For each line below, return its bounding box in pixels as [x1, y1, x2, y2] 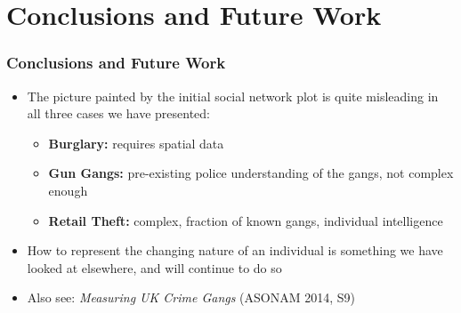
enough [48, 181, 88, 199]
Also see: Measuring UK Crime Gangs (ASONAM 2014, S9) [27, 288, 355, 307]
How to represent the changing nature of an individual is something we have [27, 241, 443, 260]
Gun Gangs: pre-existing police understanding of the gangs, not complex [48, 164, 454, 182]
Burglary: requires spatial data [48, 133, 224, 152]
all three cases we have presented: [27, 104, 210, 123]
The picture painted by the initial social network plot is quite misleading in [27, 86, 439, 105]
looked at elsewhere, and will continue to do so [27, 258, 282, 277]
